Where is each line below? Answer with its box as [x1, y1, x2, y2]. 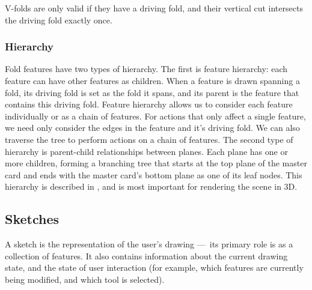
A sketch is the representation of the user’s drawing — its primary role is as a [5, 238, 293, 250]
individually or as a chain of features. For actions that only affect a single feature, [5, 109, 306, 122]
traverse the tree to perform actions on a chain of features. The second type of [5, 133, 293, 145]
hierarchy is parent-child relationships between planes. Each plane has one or [5, 145, 288, 157]
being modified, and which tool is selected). [5, 273, 165, 285]
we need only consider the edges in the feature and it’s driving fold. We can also [5, 121, 300, 134]
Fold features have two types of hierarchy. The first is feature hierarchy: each [5, 62, 288, 75]
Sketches [5, 210, 60, 228]
